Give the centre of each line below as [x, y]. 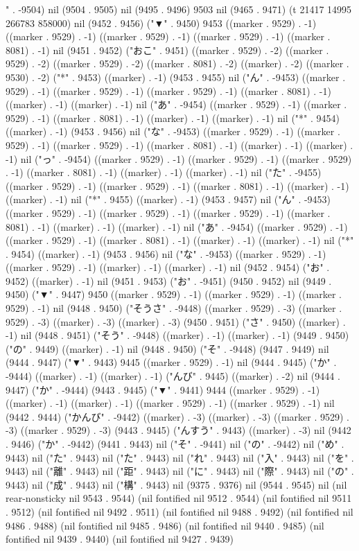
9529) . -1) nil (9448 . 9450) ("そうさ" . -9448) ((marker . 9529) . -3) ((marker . [174, 308]
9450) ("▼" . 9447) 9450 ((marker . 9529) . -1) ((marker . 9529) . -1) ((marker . [174, 294]
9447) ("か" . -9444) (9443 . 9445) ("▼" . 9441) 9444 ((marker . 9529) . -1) [163, 389]
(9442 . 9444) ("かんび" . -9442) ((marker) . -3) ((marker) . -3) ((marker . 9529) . [177, 416]
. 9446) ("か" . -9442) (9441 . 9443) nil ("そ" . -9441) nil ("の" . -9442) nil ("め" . [175, 444]
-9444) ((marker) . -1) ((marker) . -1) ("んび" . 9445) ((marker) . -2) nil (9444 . [173, 376]
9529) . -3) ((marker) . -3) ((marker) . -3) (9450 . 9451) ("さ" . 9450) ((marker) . [176, 321]
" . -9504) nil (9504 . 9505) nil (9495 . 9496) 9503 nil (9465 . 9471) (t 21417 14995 [179, 9]
